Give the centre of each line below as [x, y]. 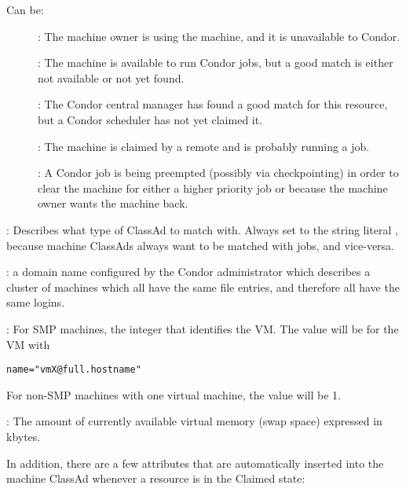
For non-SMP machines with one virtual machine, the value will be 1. [174, 394]
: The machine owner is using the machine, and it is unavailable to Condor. [219, 36]
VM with [28, 344]
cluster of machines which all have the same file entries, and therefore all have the [203, 287]
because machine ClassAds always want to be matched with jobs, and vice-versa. [201, 245]
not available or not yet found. [111, 77]
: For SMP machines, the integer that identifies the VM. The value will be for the [203, 328]
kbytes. [24, 436]
